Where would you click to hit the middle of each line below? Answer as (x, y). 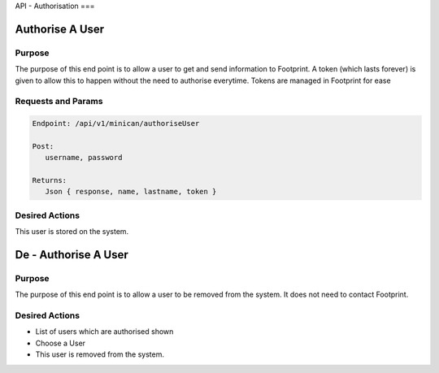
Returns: (50, 180)
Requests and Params (59, 102)
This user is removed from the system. (100, 354)
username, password (84, 158)
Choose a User (60, 343)
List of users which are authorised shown (104, 332)
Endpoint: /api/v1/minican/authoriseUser (116, 124)
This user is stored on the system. (72, 232)
